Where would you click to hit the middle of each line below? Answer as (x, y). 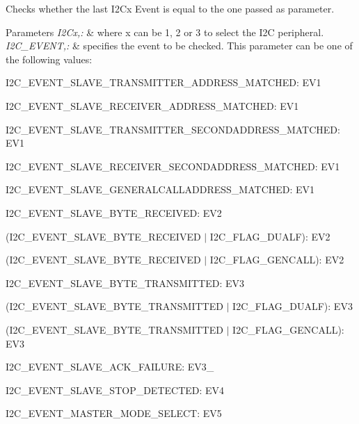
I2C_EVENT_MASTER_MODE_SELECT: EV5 (114, 413)
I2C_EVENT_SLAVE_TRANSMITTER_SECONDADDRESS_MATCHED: (173, 129)
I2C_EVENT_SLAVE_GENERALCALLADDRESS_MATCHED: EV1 (160, 189)
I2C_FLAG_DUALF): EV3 (293, 306)
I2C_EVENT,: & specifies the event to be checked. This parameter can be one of (179, 46)
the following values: (49, 59)
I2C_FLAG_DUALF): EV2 (270, 236)
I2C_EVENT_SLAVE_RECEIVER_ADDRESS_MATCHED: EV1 (152, 105)
